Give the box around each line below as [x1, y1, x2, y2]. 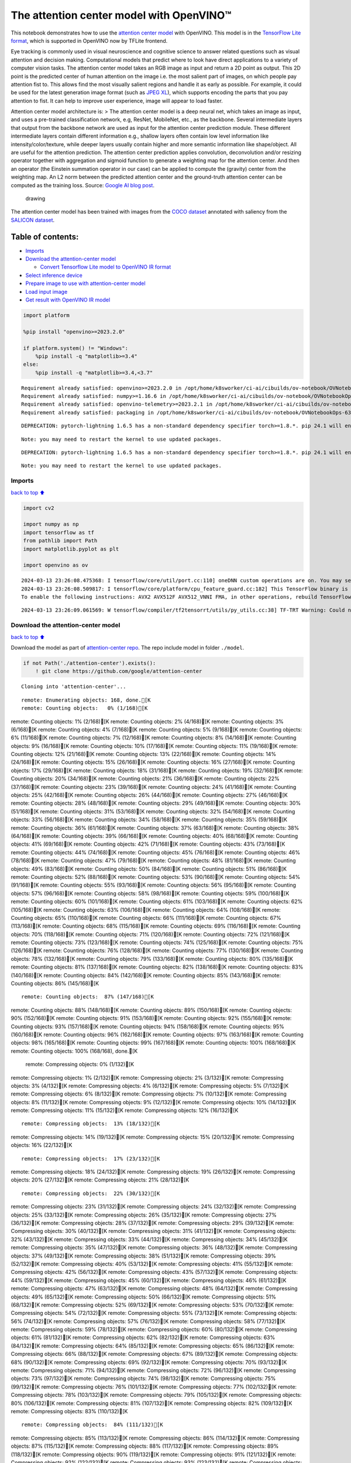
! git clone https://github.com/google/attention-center [35, 668, 202, 675]
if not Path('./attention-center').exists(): [23, 660, 156, 667]
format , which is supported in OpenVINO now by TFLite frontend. [11, 37, 168, 44]
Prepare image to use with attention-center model [25, 280, 146, 287]
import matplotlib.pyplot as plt [23, 545, 119, 552]
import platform [23, 312, 70, 318]
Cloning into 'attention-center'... [21, 684, 126, 690]
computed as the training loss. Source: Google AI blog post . [11, 181, 155, 188]
